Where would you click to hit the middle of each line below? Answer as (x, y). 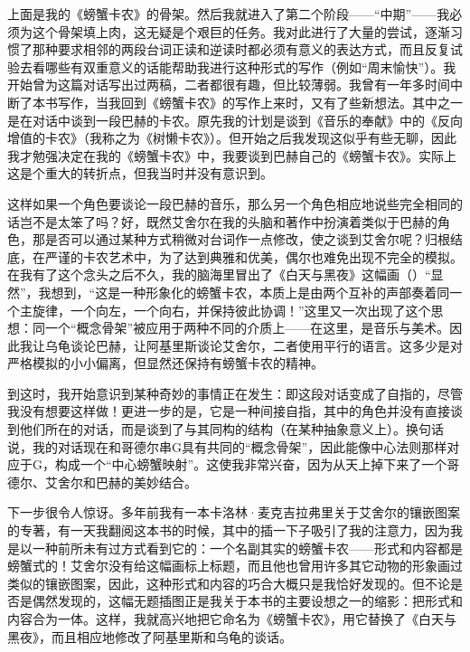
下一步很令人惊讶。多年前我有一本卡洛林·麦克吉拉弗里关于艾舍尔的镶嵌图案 (234, 512)
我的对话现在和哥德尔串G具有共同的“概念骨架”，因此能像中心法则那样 (240, 446)
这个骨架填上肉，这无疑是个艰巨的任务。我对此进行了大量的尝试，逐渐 (241, 31)
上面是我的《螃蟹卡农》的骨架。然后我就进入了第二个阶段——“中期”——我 (229, 14)
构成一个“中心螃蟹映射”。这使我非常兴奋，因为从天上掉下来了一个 (251, 464)
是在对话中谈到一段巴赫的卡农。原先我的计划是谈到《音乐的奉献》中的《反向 (235, 120)
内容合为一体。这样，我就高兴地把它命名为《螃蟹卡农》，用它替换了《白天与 (232, 619)
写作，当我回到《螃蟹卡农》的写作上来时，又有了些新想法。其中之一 (260, 102)
